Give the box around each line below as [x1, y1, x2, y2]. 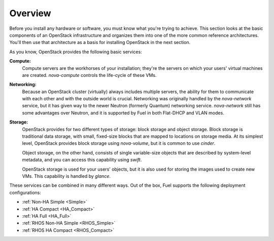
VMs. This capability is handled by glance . [22, 173, 111, 179]
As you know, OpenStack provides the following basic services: [9, 49, 142, 55]
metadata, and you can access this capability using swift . [22, 157, 142, 163]
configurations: [9, 189, 42, 195]
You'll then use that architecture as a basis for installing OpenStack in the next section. [9, 39, 191, 46]
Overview [9, 8, 51, 19]
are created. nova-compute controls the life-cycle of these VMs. [22, 72, 157, 78]
